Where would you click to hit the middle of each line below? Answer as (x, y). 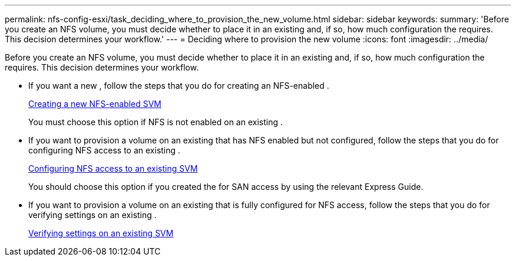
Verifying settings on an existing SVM (101, 233)
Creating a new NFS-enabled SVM (95, 104)
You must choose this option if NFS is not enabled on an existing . (156, 122)
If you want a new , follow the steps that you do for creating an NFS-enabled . (179, 86)
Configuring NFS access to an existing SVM (113, 168)
